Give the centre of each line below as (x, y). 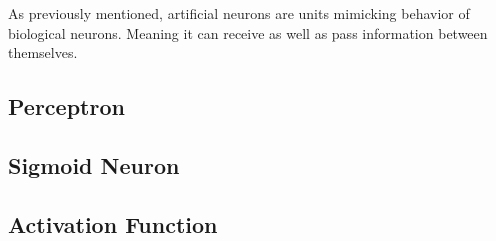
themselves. (43, 52)
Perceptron (66, 106)
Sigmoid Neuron (94, 164)
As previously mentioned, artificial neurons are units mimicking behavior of (239, 13)
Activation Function (113, 223)
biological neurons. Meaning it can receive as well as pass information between (248, 32)
